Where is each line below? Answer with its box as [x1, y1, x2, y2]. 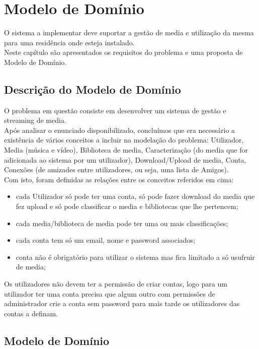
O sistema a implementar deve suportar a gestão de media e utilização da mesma [4, 27, 254, 38]
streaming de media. [4, 115, 66, 125]
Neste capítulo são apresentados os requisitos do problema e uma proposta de [4, 47, 243, 57]
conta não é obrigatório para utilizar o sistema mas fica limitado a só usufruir [16, 251, 255, 262]
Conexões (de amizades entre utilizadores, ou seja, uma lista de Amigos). [4, 164, 229, 175]
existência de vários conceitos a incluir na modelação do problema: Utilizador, [4, 134, 244, 145]
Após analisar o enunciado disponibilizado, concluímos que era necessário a [4, 124, 235, 135]
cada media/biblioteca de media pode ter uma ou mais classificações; [16, 218, 228, 228]
